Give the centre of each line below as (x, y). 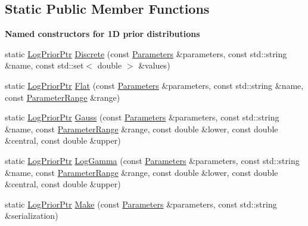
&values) (154, 65)
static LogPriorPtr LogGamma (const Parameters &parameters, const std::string (152, 160)
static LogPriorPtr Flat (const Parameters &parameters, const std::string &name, (154, 85)
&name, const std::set (44, 65)
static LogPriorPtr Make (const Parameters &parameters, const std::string (141, 204)
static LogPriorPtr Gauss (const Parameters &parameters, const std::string (142, 117)
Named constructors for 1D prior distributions (102, 34)
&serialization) (32, 216)
